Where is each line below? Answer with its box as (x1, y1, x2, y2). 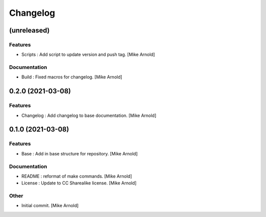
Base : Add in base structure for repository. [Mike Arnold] (21, 150, 138, 156)
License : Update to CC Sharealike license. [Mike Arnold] (21, 180, 137, 186)
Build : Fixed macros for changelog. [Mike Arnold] (21, 74, 123, 80)
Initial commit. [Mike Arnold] (21, 203, 79, 209)
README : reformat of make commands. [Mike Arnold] (21, 173, 133, 179)
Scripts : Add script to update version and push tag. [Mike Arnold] (21, 52, 155, 58)
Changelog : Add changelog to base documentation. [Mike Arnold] (21, 112, 157, 118)
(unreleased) (9, 26, 50, 35)
